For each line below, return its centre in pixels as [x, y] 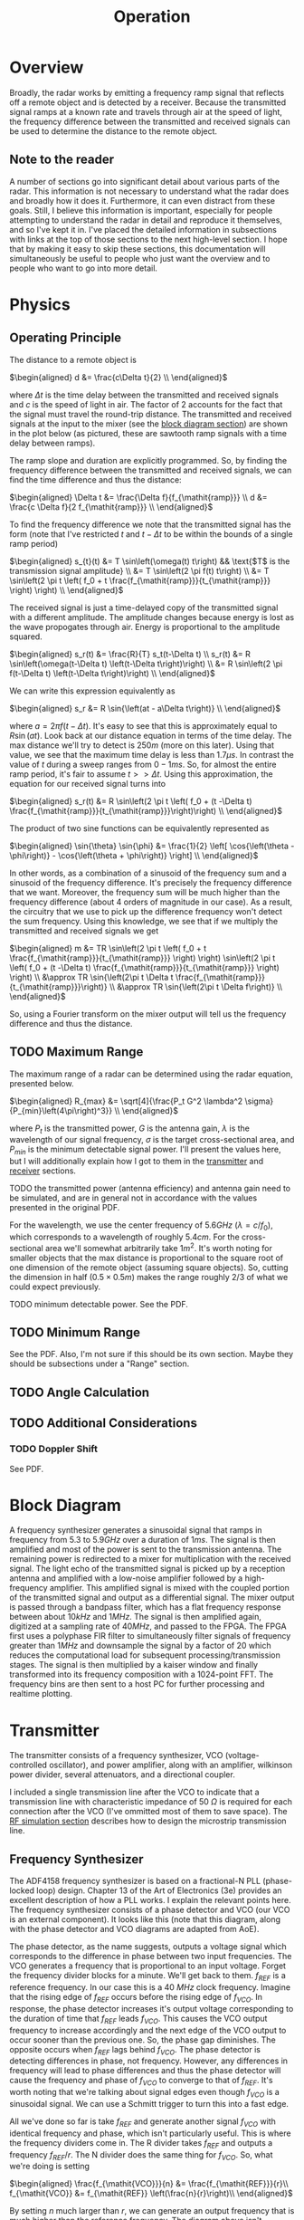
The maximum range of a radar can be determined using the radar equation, [151, 1074]
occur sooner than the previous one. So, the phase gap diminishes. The [142, 2040]
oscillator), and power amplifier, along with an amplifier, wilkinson [171, 1765]
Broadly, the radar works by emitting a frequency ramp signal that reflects [147, 92]
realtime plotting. [41, 1694]
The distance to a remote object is [73, 359]
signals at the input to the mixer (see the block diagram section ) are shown [148, 424]
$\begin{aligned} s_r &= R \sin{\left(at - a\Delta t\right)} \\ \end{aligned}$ [145, 708]
